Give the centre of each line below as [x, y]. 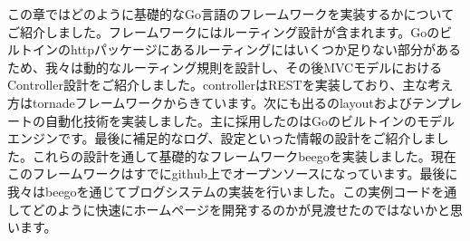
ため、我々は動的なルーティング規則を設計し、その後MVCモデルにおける [225, 67]
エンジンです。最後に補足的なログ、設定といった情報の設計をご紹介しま [222, 138]
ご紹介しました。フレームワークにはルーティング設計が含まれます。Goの [224, 31]
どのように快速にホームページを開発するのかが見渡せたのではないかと [241, 209]
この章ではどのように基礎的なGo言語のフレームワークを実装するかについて [231, 14]
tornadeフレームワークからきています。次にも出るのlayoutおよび [222, 102]
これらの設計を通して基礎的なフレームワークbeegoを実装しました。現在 [244, 155]
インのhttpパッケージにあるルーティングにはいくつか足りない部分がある [246, 49]
